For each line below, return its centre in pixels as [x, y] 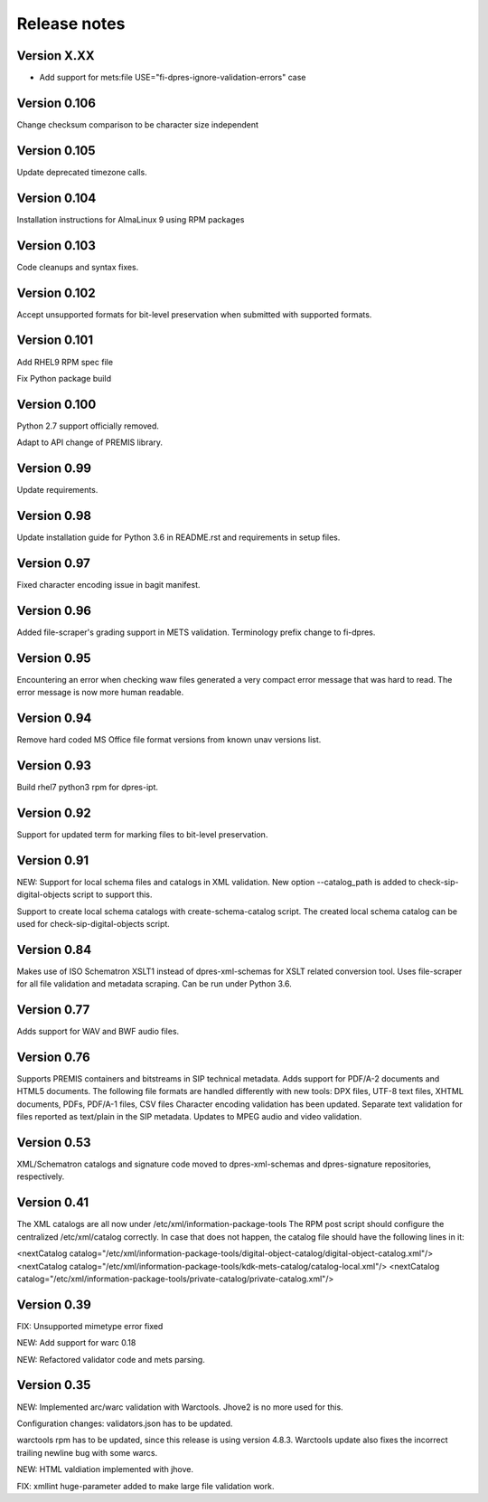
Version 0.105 [56, 151]
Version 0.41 [53, 1203]
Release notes [71, 24]
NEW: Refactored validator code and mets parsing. [111, 1359]
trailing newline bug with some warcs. [87, 1452]
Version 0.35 [54, 1385]
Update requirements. [57, 490]
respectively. [41, 1176]
